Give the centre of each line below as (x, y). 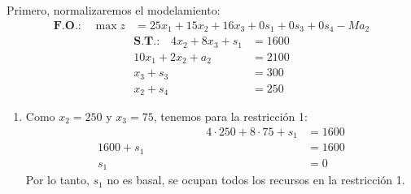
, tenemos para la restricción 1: (230, 116)
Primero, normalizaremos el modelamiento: (114, 10)
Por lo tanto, (57, 180)
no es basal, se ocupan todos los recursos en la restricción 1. (256, 180)
